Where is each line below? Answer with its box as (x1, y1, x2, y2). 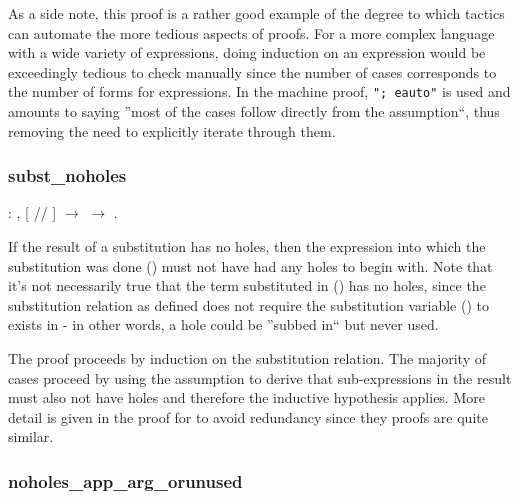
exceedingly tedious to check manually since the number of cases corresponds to (8, 61, 497, 82)
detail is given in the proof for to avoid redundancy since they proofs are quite (8, 406, 488, 427)
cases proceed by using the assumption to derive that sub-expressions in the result (8, 367, 512, 388)
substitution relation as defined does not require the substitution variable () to (8, 294, 489, 315)
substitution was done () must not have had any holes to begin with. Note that (8, 255, 493, 276)
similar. (8, 426, 54, 447)
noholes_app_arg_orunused (8, 468, 243, 493)
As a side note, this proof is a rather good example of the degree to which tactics (8, 3, 505, 23)
